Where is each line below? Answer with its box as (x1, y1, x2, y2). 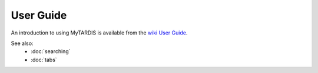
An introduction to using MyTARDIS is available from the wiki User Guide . (11, 29, 188, 36)
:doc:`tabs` (31, 56, 57, 63)
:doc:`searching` (31, 48, 71, 55)
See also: (11, 40, 34, 47)
